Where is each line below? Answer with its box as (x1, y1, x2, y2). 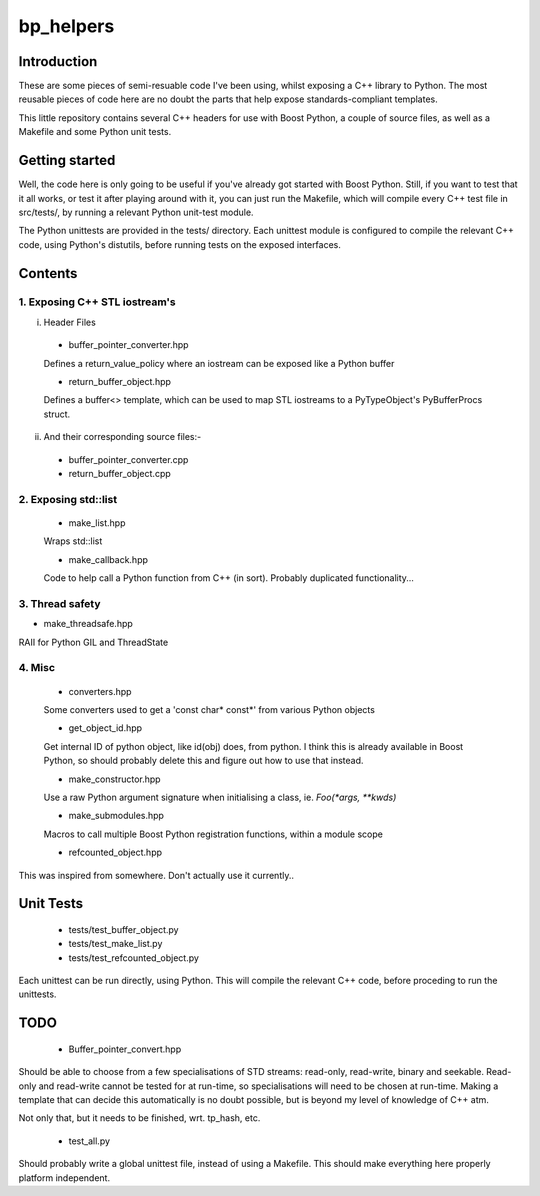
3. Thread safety (18, 596, 101, 610)
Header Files (43, 316, 97, 328)
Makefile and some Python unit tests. (18, 126, 172, 138)
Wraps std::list (43, 535, 103, 547)
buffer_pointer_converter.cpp (68, 453, 189, 465)
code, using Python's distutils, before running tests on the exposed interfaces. (18, 238, 342, 250)
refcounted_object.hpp (68, 846, 163, 859)
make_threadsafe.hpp (43, 618, 134, 630)
